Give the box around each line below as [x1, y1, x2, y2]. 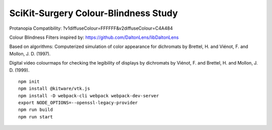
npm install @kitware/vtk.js [18, 86, 90, 92]
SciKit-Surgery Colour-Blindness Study [9, 8, 178, 19]
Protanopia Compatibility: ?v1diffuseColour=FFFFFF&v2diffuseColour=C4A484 [9, 25, 173, 31]
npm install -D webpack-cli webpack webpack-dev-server [18, 93, 159, 98]
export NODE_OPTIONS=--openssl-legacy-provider [18, 100, 138, 106]
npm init [18, 79, 40, 84]
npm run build [18, 107, 53, 113]
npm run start [18, 114, 53, 119]
